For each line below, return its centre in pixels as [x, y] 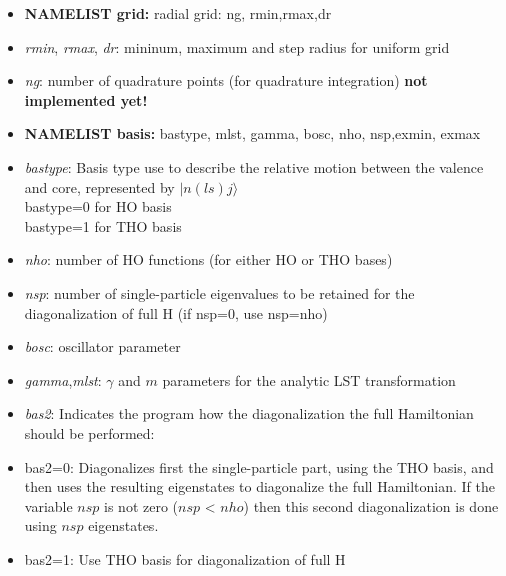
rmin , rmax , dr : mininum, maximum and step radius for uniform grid [237, 46]
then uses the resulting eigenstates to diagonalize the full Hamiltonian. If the [259, 486]
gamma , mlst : [63, 379]
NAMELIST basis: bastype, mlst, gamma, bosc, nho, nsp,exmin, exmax [252, 133]
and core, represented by [99, 186]
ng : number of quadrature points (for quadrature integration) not [226, 80]
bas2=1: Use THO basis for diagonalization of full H [185, 558]
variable [48, 505]
